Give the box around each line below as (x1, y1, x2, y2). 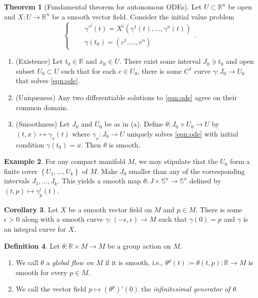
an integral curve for (4, 223, 66, 234)
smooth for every (15, 267, 68, 277)
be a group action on (107, 240, 171, 251)
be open (228, 1, 253, 11)
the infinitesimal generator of (141, 284, 231, 294)
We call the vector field (15, 284, 87, 294)
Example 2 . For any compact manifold (4, 156, 126, 166)
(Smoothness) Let (15, 119, 70, 129)
